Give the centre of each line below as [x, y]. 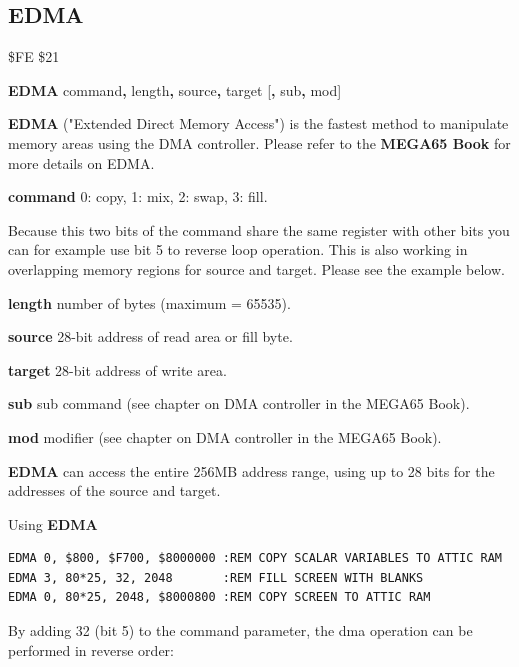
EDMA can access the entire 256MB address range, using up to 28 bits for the [251, 470]
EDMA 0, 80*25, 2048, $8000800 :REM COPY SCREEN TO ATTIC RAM [219, 597]
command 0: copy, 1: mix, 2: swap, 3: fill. [138, 196]
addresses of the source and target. [114, 490]
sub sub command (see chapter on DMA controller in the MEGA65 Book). [239, 403]
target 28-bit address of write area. [117, 369]
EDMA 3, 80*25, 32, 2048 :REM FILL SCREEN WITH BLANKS [216, 577]
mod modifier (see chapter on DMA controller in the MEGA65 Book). [225, 436]
